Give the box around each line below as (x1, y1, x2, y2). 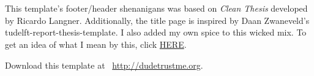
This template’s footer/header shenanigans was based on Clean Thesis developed (5, 2, 308, 15)
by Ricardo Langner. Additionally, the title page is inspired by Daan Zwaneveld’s (5, 13, 310, 26)
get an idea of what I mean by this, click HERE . (5, 37, 187, 50)
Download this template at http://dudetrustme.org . (5, 58, 203, 71)
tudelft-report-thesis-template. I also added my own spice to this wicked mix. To (5, 26, 307, 39)
